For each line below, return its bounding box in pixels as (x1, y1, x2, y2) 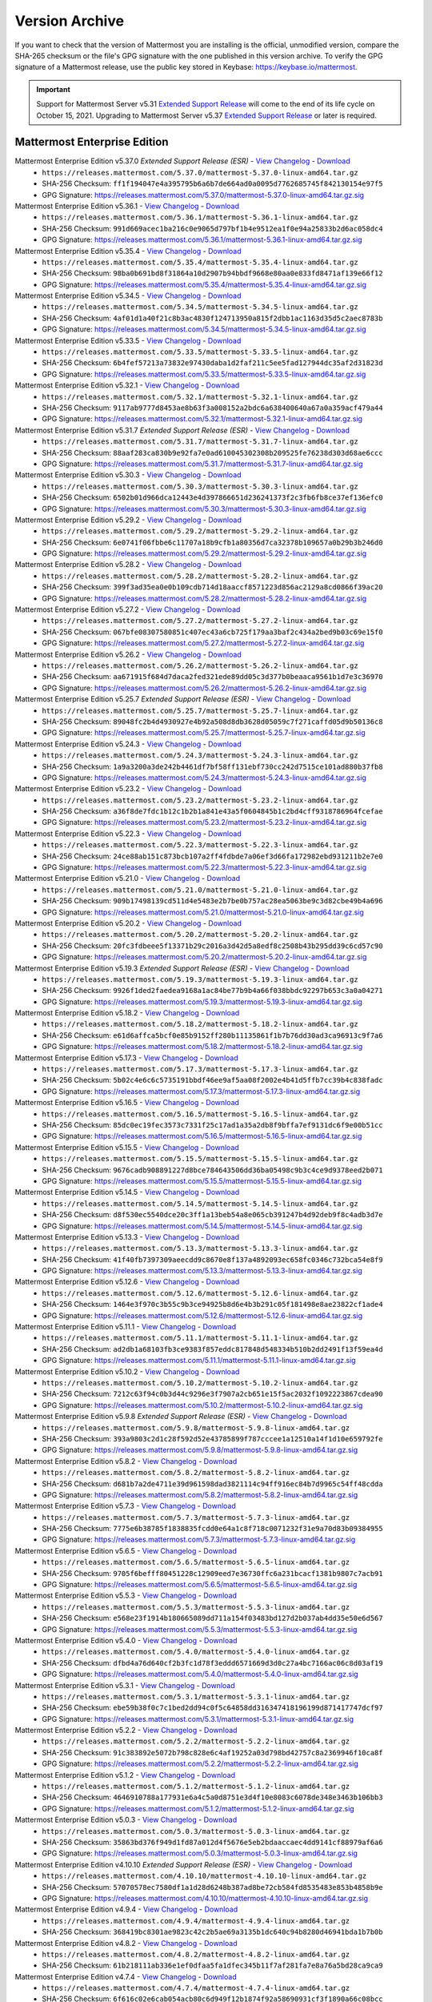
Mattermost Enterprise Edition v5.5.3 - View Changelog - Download (14, 1590, 238, 1601)
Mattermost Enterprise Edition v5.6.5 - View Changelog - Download (14, 1546, 238, 1555)
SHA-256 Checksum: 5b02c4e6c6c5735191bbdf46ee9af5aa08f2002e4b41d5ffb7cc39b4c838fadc (42, 1075, 383, 1085)
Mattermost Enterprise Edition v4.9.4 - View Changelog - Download (14, 1904, 238, 1914)
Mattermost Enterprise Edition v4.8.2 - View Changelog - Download (14, 1938, 238, 1948)
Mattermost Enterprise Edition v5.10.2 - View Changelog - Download (14, 1366, 240, 1377)
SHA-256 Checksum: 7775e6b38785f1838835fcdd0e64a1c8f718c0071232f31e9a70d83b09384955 (42, 1524, 383, 1534)
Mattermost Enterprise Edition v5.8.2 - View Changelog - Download (14, 1456, 238, 1465)
